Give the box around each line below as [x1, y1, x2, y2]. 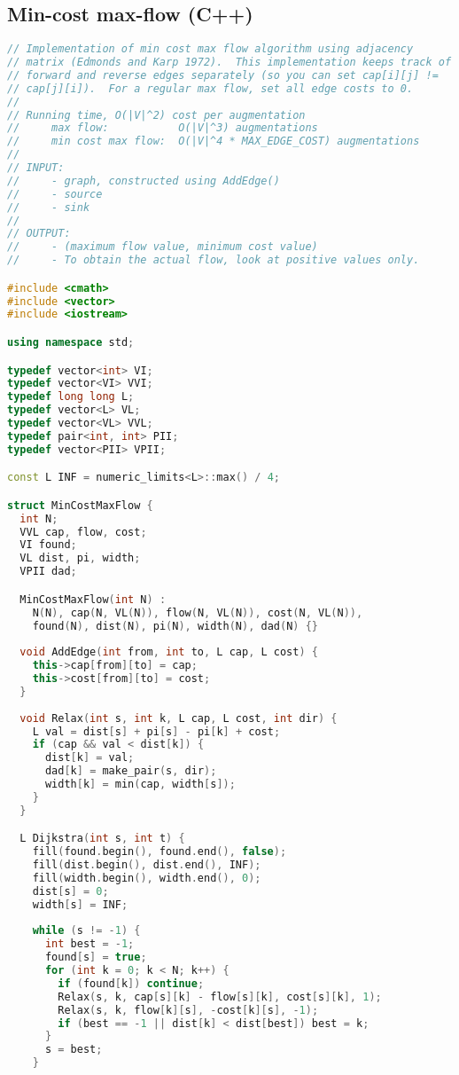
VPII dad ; [19, 565, 77, 578]
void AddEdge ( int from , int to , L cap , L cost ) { [19, 646, 318, 659]
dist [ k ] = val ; [44, 751, 135, 765]
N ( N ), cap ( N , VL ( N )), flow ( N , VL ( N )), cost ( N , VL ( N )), [32, 606, 363, 619]
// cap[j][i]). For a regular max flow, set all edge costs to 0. [7, 82, 414, 95]
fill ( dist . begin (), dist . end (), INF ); [32, 859, 261, 872]
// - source [7, 187, 103, 200]
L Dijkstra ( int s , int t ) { [19, 832, 185, 845]
